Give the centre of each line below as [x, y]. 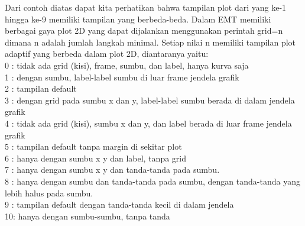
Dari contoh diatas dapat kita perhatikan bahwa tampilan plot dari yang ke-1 [146, 7]
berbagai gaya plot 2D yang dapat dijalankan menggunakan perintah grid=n [144, 30]
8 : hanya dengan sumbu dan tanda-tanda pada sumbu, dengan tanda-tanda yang [152, 181]
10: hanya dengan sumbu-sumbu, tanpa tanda [87, 216]
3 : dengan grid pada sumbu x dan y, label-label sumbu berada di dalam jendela [150, 100]
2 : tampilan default [41, 88]
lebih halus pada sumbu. [49, 193]
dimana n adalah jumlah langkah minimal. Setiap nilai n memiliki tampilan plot [150, 42]
